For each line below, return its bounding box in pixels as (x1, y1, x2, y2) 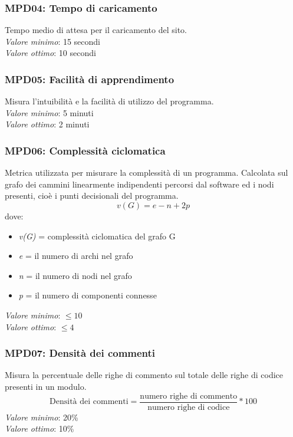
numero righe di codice (147, 403, 230, 412)
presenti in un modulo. (5, 380, 87, 392)
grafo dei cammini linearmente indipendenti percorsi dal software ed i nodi (5, 178, 274, 190)
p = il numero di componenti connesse (18, 289, 157, 301)
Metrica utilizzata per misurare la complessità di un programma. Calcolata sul (5, 166, 288, 179)
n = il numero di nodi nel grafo (18, 269, 132, 281)
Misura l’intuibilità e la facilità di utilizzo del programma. (5, 95, 214, 107)
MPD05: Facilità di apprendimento (5, 71, 175, 86)
